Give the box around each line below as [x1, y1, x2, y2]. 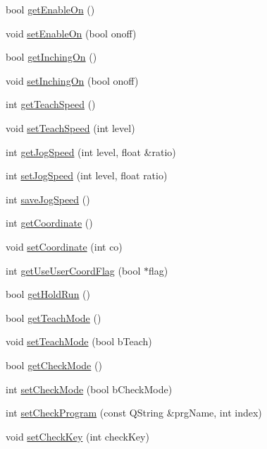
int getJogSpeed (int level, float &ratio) [6, 144, 176, 159]
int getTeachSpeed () [6, 97, 96, 112]
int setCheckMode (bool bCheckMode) [6, 381, 173, 396]
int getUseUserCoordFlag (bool [6, 263, 141, 277]
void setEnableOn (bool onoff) [6, 25, 137, 40]
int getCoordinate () [6, 215, 93, 230]
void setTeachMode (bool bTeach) [6, 334, 152, 349]
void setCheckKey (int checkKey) [6, 429, 149, 443]
